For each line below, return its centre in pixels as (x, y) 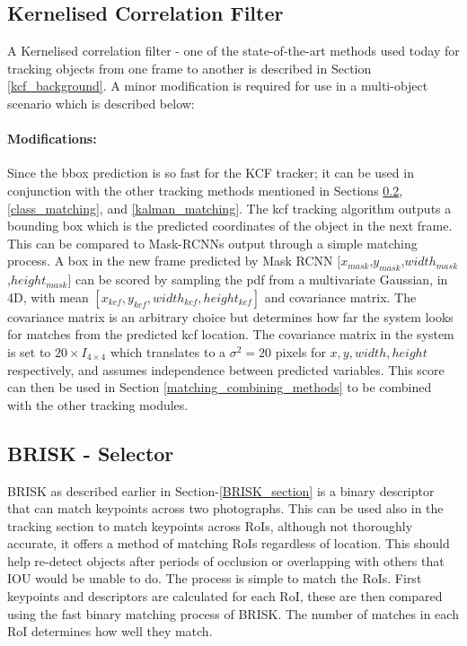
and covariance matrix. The (340, 297)
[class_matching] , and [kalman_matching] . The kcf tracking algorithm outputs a (229, 208)
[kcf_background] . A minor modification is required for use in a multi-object (218, 86)
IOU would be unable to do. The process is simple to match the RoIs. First (215, 578)
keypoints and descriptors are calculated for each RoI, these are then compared (225, 596)
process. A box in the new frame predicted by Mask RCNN (170, 261)
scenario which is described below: (101, 103)
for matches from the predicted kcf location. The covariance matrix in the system (231, 334)
